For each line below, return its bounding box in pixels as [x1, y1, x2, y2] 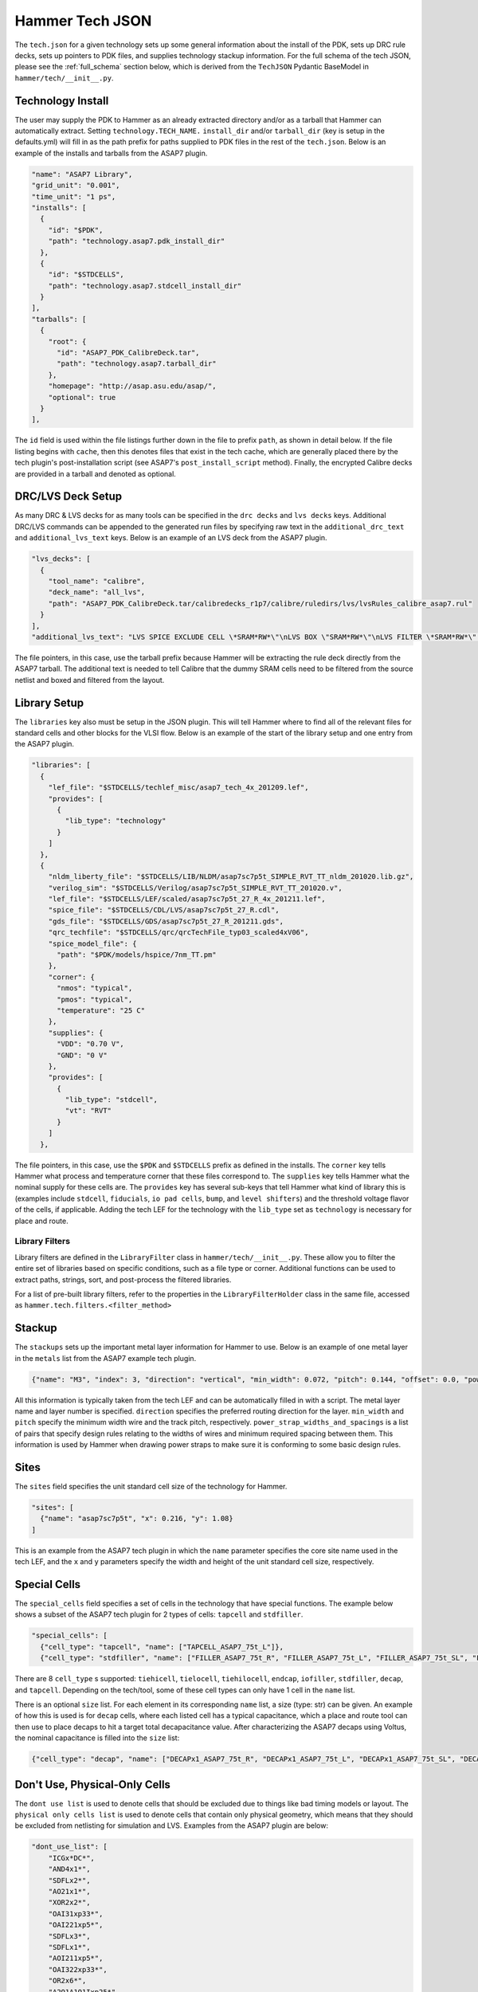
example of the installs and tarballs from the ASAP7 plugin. [14, 148, 208, 158]
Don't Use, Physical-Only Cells [14, 1778, 171, 1791]
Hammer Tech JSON [14, 12, 152, 29]
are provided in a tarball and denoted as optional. [14, 469, 177, 478]
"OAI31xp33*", [48, 1909, 104, 1918]
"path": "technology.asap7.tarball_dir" [57, 359, 217, 368]
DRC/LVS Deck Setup [14, 490, 123, 504]
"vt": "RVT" [65, 1106, 112, 1116]
